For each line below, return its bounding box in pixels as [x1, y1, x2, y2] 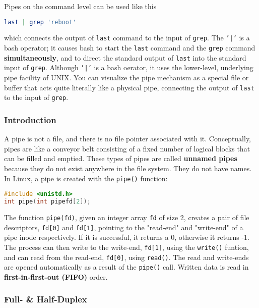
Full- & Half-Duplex [4, 293, 87, 305]
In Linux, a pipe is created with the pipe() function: [4, 173, 168, 183]
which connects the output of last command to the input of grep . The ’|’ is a [4, 32, 250, 43]
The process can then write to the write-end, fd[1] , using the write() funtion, [4, 241, 249, 252]
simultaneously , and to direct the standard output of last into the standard [4, 52, 246, 63]
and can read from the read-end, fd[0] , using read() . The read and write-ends [4, 251, 249, 262]
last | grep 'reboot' [4, 18, 77, 26]
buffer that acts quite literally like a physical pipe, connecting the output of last [4, 82, 254, 92]
